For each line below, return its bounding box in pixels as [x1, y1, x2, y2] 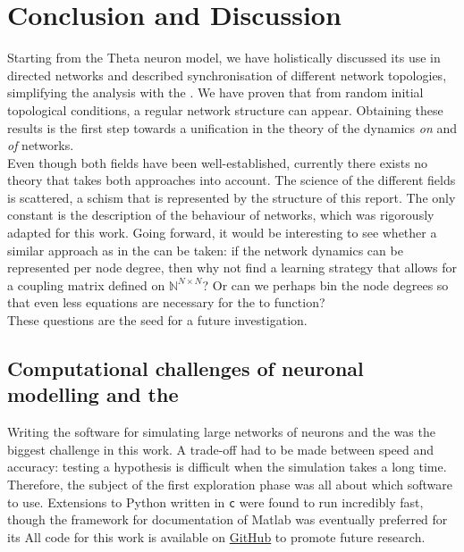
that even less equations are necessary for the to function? [7, 293, 325, 312]
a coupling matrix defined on [7, 275, 165, 294]
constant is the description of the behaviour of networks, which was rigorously [7, 205, 434, 224]
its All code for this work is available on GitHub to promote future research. [7, 527, 426, 546]
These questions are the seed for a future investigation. [7, 311, 308, 330]
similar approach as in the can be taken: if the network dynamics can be [7, 240, 403, 259]
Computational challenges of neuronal [7, 355, 364, 382]
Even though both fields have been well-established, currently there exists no [7, 153, 428, 171]
